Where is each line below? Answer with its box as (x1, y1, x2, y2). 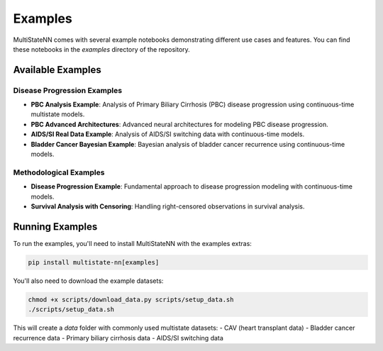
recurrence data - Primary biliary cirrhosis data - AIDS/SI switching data (13, 333, 223, 342)
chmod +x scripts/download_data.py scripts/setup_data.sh (28, 295, 234, 303)
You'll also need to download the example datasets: (13, 277, 164, 285)
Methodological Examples (13, 167, 105, 177)
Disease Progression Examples (13, 85, 123, 95)
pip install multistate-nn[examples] (28, 258, 160, 266)
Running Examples (13, 221, 98, 233)
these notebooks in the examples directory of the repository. (13, 45, 191, 53)
